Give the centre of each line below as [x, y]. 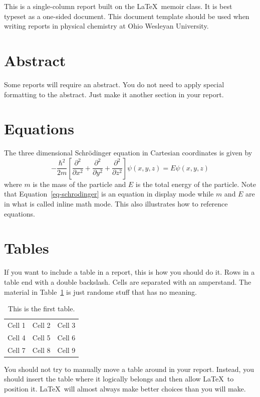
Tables [27, 248]
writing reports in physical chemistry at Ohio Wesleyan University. [106, 26]
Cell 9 [66, 350]
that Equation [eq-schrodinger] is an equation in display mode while [109, 194]
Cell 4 [17, 337]
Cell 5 [41, 337]
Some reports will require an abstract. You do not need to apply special [114, 84]
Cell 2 [41, 325]
